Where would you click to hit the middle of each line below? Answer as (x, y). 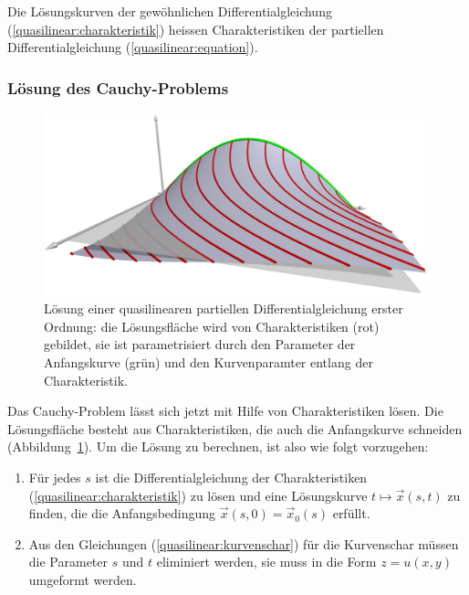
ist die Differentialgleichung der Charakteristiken (231, 477)
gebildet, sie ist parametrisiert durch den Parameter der (200, 344)
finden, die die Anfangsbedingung (122, 513)
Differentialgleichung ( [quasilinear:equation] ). (133, 47)
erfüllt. (351, 513)
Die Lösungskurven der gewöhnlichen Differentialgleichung (170, 11)
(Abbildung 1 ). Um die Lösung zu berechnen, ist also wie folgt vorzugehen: (218, 446)
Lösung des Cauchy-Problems (118, 87)
